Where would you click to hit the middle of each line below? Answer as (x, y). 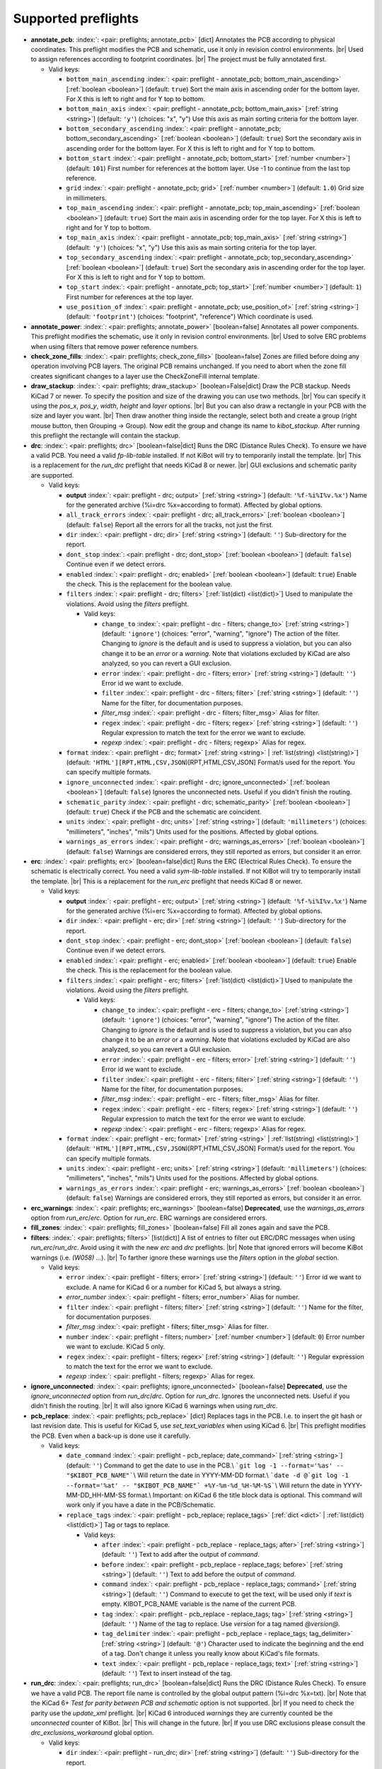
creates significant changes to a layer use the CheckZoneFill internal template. (145, 376)
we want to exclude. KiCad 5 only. (116, 1347)
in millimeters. (87, 197)
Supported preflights (76, 18)
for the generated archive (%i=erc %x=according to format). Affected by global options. (194, 911)
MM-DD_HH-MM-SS (96, 1495)
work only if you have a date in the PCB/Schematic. (141, 1505)
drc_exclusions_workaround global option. (92, 1733)
